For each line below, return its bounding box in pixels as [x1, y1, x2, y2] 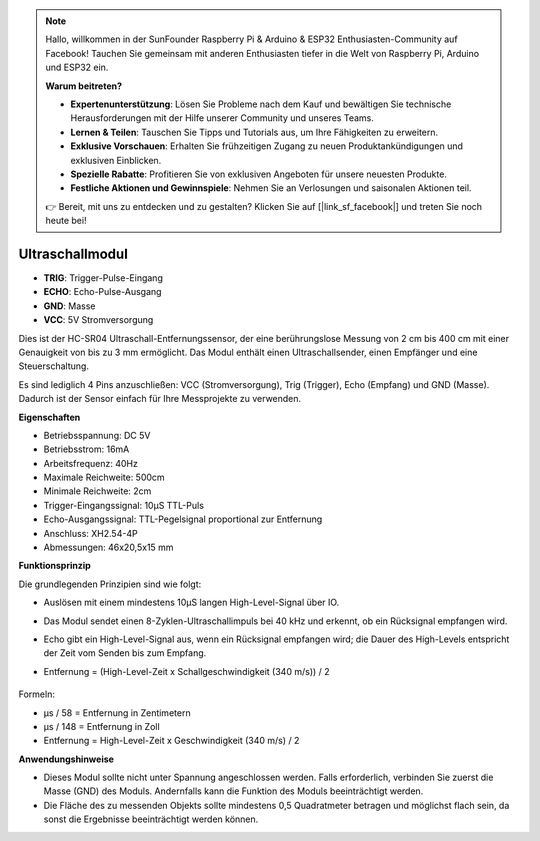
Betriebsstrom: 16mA [43, 443, 130, 455]
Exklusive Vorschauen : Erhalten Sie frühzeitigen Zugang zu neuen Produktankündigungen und [70, 140, 464, 152]
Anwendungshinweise [18, 753, 115, 765]
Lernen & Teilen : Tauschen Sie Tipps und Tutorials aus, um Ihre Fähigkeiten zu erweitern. [70, 126, 439, 138]
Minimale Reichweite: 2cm [43, 485, 152, 497]
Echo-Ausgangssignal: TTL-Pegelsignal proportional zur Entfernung [43, 513, 323, 525]
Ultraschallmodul [18, 245, 129, 262]
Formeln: [18, 688, 55, 700]
